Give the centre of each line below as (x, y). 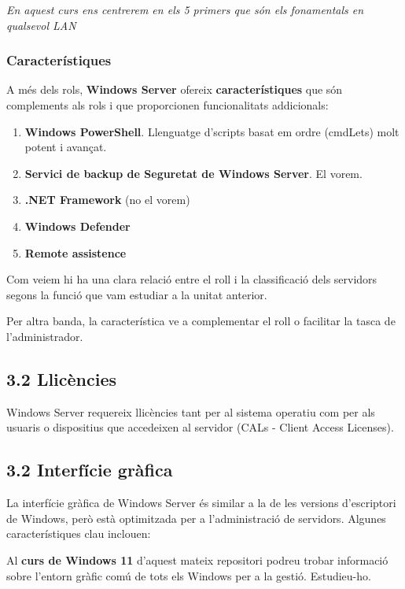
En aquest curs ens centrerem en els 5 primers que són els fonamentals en (185, 9)
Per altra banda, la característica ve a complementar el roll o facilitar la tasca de (201, 321)
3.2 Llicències (62, 378)
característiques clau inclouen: (79, 533)
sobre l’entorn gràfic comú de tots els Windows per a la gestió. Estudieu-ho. (189, 575)
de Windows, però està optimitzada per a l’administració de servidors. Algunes (196, 518)
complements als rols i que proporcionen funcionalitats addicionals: (168, 105)
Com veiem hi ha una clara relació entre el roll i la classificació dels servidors (192, 279)
